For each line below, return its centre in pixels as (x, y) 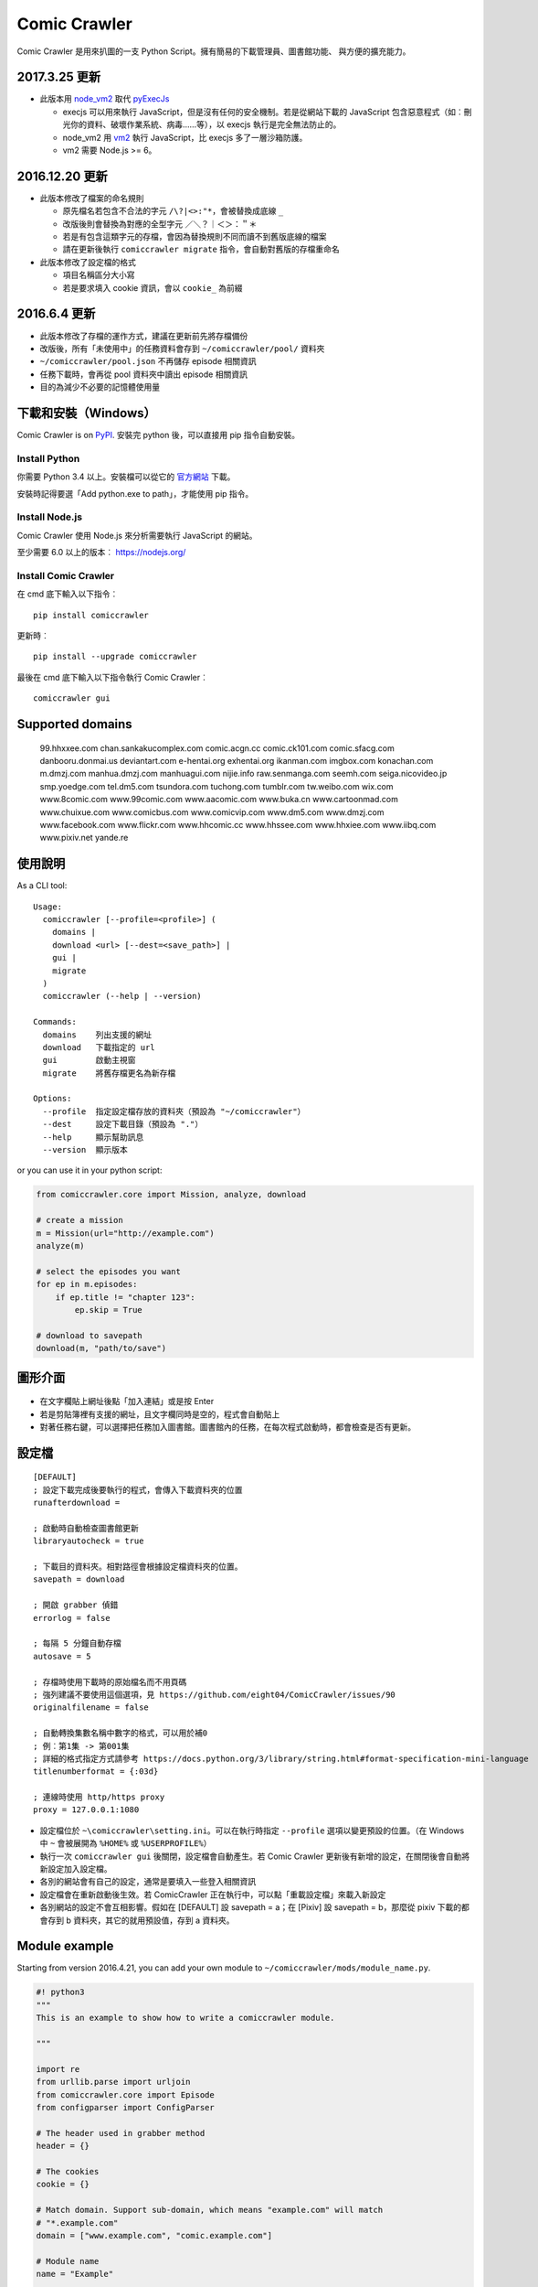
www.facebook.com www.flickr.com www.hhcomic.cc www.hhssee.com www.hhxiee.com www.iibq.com (238, 824)
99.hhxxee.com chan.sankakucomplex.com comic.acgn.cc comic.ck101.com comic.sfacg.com (217, 748)
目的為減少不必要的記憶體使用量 (100, 387)
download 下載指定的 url (99, 1047)
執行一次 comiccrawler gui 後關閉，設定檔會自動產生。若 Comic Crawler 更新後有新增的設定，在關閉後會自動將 (255, 1856)
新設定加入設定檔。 (76, 1869)
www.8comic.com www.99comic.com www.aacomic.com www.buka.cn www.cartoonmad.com (219, 800)
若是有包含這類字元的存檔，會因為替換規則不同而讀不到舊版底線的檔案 (195, 237)
